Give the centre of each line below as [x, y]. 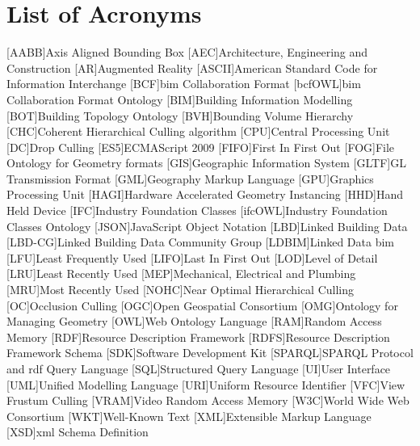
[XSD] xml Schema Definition [78, 432]
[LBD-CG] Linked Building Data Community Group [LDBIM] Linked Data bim [201, 242]
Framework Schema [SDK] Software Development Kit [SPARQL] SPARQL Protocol [210, 353]
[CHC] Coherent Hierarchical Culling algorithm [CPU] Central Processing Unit [198, 131]
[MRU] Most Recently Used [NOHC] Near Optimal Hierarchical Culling [181, 290]
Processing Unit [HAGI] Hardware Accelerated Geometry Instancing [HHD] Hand [205, 194]
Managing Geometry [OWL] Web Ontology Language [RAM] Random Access [194, 321]
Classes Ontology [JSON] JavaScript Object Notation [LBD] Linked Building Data [207, 226]
